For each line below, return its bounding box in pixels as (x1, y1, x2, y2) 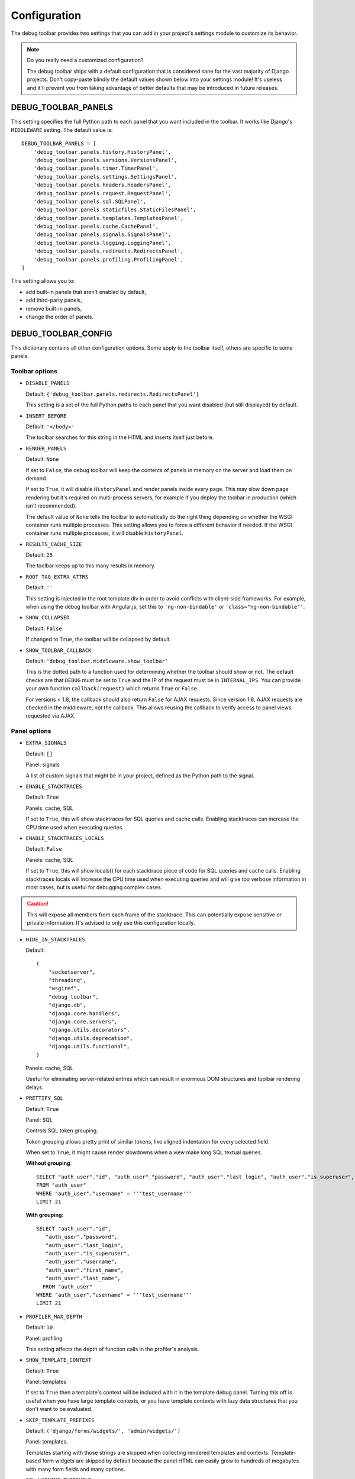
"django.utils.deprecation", (48, 1035, 133, 1041)
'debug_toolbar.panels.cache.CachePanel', (33, 223, 159, 230)
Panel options (11, 727, 51, 735)
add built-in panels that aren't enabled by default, (25, 288, 147, 295)
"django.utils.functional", (48, 1043, 130, 1050)
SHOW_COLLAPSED (25, 614, 70, 621)
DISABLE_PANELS (25, 380, 70, 387)
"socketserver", (48, 968, 96, 976)
